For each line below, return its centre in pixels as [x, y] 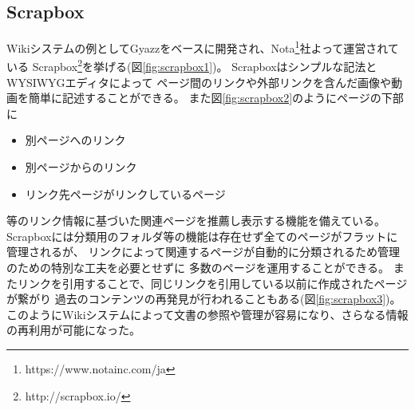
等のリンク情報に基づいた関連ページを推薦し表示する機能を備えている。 [196, 221]
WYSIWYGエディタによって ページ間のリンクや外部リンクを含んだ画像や [199, 82]
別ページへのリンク [75, 140]
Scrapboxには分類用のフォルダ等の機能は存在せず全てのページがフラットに [202, 236]
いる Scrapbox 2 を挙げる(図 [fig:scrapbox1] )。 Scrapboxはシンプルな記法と [192, 65]
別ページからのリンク [81, 167]
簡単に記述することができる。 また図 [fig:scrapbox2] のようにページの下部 [216, 98]
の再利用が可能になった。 [73, 330]
